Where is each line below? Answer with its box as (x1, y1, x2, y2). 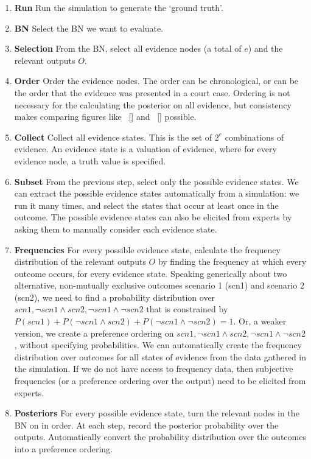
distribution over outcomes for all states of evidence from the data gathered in (14, 350, 307, 363)
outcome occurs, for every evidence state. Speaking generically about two (14, 267, 287, 279)
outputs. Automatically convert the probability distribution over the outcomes (14, 430, 306, 443)
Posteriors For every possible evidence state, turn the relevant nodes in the (14, 407, 299, 419)
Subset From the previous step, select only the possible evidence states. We (14, 175, 299, 187)
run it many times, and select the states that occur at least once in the (14, 198, 279, 211)
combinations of (225, 130, 284, 143)
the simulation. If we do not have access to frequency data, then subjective (14, 362, 293, 375)
